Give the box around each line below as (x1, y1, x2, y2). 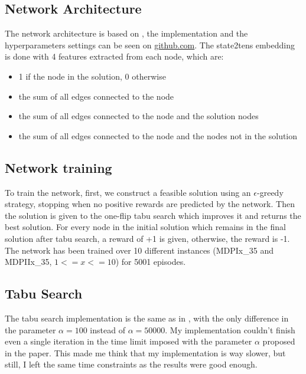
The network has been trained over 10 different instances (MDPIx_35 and (5, 244, 274, 256)
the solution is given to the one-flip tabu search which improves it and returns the (5, 209, 301, 221)
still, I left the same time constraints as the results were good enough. (5, 358, 258, 370)
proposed (262, 335, 295, 347)
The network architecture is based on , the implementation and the (5, 27, 248, 40)
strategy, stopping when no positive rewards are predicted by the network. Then (5, 198, 295, 210)
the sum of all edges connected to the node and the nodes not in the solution (18, 129, 298, 142)
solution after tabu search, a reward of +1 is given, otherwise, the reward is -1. (5, 232, 290, 244)
